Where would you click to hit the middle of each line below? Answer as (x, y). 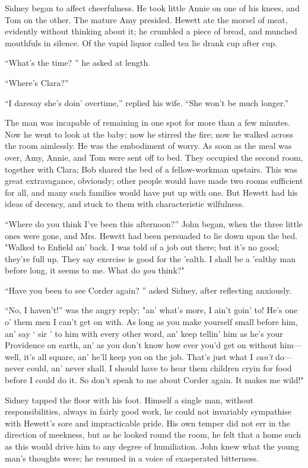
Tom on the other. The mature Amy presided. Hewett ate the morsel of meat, (146, 19)
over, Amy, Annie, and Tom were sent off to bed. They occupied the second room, (154, 157)
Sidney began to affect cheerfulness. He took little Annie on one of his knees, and (152, 8)
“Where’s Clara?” (37, 82)
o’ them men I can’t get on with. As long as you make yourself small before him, (151, 322)
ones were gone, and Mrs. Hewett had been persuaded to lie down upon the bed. (151, 235)
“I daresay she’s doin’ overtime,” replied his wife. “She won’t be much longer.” (147, 102)
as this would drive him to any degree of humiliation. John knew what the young (152, 446)
